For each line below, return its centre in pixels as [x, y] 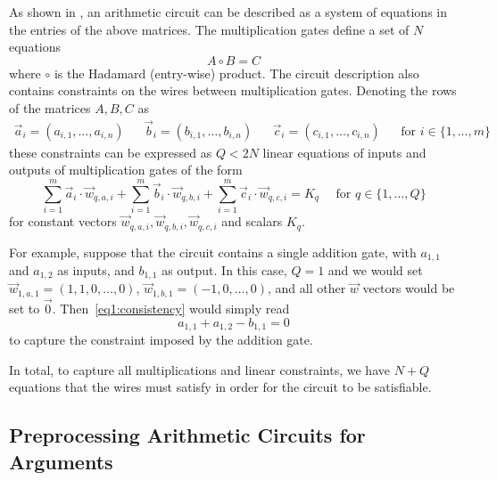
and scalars [252, 221]
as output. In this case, [224, 270]
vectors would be [409, 288]
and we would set [375, 270]
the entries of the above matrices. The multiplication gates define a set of [209, 29]
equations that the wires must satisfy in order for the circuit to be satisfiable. [220, 387]
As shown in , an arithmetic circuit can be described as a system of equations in [228, 12]
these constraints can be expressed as [111, 152]
